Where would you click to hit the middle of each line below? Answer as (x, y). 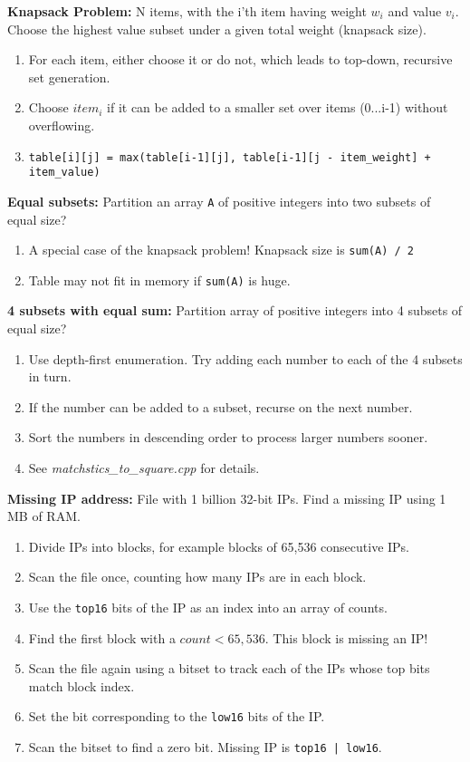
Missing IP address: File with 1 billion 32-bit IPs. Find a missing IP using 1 (227, 498)
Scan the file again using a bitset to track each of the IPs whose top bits (229, 668)
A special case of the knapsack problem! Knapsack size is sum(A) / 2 (221, 250)
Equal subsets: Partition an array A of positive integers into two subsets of (219, 201)
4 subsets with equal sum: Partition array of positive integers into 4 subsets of (235, 310)
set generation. (69, 77)
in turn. (50, 376)
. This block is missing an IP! (346, 637)
